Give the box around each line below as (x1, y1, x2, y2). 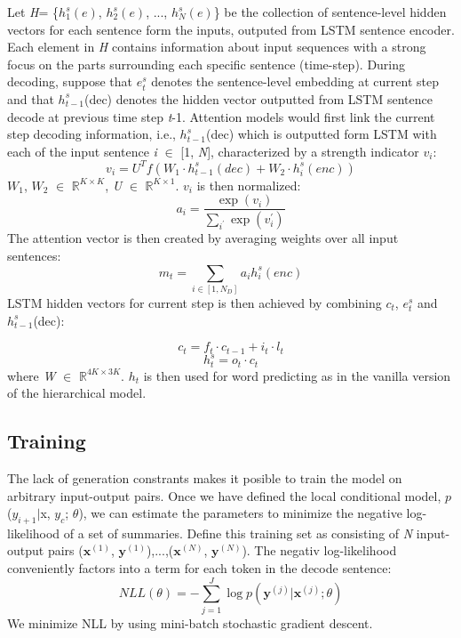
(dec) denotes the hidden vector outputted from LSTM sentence (83, 89, 433, 108)
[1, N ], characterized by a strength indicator (180, 141, 419, 160)
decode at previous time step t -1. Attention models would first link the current (7, 107, 435, 125)
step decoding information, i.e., (7, 125, 176, 143)
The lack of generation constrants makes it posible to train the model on (7, 468, 402, 487)
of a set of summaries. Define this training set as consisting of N (63, 523, 413, 542)
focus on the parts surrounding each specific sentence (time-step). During (7, 54, 406, 73)
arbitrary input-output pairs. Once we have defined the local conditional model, (7, 486, 441, 505)
